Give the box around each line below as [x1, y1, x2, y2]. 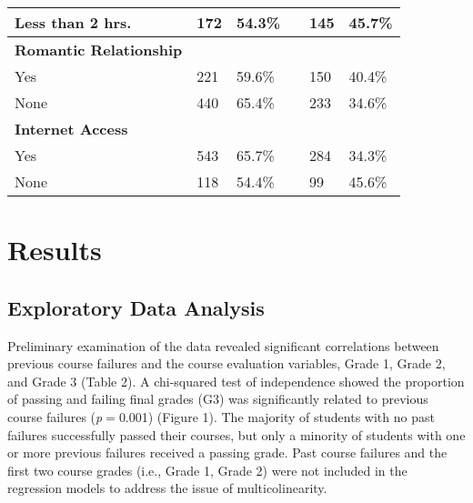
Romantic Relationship [15, 39, 183, 60]
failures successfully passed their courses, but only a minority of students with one [7, 425, 466, 444]
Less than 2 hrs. [15, 12, 132, 33]
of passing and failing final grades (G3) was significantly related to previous [7, 389, 428, 408]
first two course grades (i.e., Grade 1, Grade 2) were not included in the [7, 460, 408, 479]
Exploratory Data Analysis [7, 293, 265, 321]
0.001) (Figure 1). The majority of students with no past [118, 407, 435, 426]
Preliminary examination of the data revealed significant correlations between [7, 336, 439, 355]
